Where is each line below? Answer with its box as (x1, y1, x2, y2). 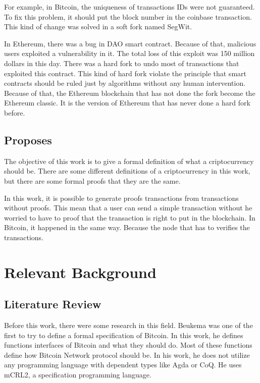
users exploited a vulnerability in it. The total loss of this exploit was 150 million (4, 48, 255, 59)
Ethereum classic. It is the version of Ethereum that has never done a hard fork (4, 97, 250, 108)
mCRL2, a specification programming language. (4, 369, 151, 380)
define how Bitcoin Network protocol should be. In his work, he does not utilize (4, 349, 250, 360)
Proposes (4, 132, 52, 147)
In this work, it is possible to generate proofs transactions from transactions (4, 192, 239, 203)
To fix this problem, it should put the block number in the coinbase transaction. (4, 11, 252, 22)
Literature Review (4, 296, 101, 312)
